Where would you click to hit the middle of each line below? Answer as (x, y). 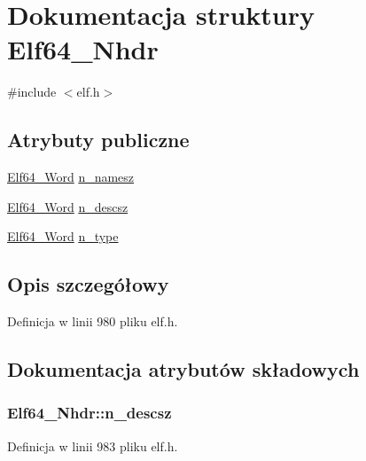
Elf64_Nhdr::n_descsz (90, 413)
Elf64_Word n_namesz (71, 177)
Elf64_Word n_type (63, 236)
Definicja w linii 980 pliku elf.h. (93, 321)
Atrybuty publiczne (98, 140)
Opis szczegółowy (88, 284)
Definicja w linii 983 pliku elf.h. (93, 445)
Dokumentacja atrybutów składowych (183, 369)
